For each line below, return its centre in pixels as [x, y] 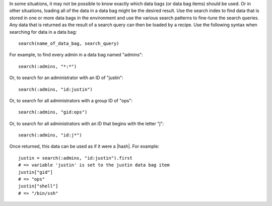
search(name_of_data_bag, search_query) [69, 43]
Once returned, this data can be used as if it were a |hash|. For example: [84, 147]
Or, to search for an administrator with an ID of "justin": [66, 78]
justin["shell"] [38, 186]
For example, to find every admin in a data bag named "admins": [76, 55]
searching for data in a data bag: [43, 32]
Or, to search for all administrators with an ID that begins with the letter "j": [86, 123]
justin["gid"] [36, 172]
